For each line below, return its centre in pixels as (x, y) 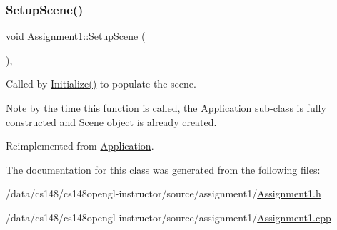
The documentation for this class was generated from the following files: (163, 169)
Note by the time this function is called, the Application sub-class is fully (166, 108)
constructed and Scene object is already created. (111, 121)
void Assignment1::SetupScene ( (76, 36)
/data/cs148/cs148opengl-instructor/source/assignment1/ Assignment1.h (164, 193)
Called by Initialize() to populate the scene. (101, 84)
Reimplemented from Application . (80, 146)
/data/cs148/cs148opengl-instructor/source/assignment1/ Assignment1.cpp (168, 217)
